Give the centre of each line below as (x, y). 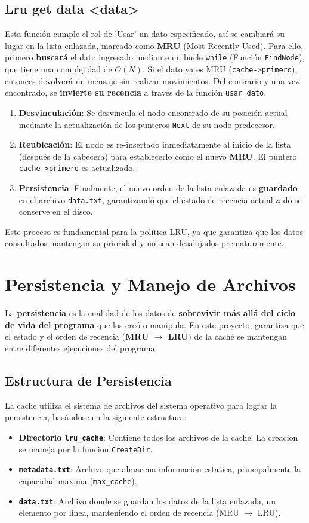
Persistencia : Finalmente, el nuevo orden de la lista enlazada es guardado (158, 188)
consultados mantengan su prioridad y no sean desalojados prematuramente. (144, 243)
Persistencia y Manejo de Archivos (150, 284)
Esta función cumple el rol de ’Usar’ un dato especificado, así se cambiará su (145, 34)
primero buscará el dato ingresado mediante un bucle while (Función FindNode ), (155, 57)
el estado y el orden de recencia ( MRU (77, 336)
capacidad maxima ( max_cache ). (78, 480)
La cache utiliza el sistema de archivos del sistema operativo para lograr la (141, 405)
